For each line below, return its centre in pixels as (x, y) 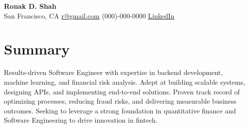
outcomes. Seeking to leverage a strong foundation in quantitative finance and (120, 110)
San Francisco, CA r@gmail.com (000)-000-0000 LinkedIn (89, 15)
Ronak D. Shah (30, 6)
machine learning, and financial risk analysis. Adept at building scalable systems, (125, 82)
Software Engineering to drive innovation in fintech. (81, 120)
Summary (37, 49)
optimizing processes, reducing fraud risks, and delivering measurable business (120, 101)
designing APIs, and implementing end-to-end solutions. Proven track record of (122, 91)
